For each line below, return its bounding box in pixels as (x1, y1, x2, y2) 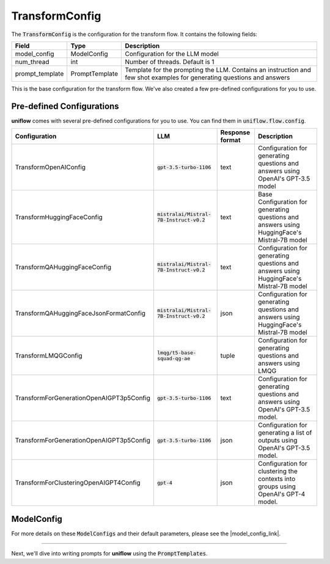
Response (220, 128, 251, 137)
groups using (257, 482, 296, 491)
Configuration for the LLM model (125, 49, 219, 58)
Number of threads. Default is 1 (125, 57, 215, 66)
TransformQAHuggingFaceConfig (15, 263, 112, 272)
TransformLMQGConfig (15, 352, 82, 360)
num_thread (15, 57, 50, 66)
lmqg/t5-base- (156, 350, 197, 356)
